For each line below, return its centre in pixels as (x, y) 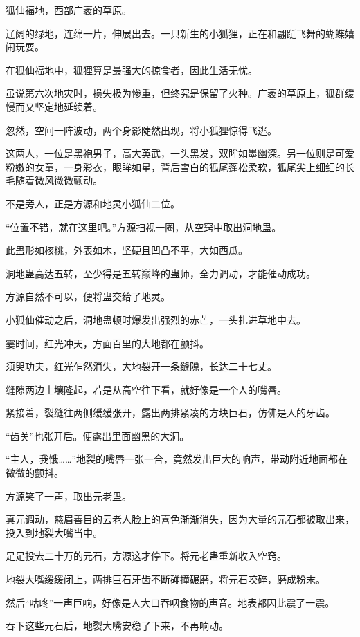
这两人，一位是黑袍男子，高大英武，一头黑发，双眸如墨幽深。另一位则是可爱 (180, 153)
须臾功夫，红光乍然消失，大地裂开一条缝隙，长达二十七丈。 (141, 366)
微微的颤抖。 (35, 473)
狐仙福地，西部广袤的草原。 (69, 10)
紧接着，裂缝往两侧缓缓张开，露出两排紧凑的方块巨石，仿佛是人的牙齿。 (170, 413)
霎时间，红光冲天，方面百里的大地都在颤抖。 (107, 343)
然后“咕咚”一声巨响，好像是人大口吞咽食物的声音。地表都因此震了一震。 (170, 602)
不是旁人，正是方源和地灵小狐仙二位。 (93, 203)
